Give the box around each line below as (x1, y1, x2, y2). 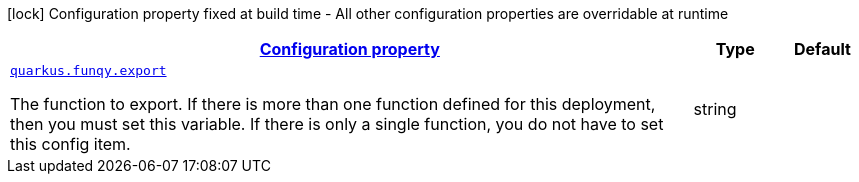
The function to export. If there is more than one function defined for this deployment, (10, 94, 656, 114)
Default (793, 39, 851, 59)
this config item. (10, 134, 131, 154)
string (693, 98, 737, 119)
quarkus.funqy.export (10, 63, 167, 78)
